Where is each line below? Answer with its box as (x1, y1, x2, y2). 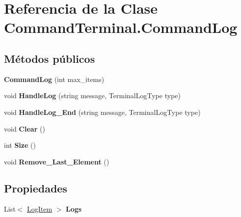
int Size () (4, 140, 36, 150)
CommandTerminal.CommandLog (4, 17, 238, 37)
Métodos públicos (4, 51, 95, 66)
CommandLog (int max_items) (4, 74, 105, 84)
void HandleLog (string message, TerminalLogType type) (4, 90, 181, 101)
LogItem (27, 203, 53, 214)
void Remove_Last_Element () (4, 156, 109, 166)
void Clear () (4, 123, 45, 134)
